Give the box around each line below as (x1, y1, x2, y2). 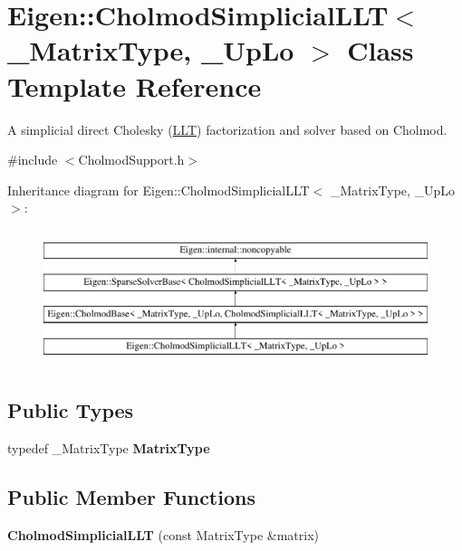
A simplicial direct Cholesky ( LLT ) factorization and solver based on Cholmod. (7, 119, 448, 138)
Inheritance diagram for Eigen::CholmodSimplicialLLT (7, 180, 310, 199)
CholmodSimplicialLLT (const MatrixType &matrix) (7, 525, 319, 544)
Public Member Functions (7, 482, 255, 510)
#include (7, 150, 58, 169)
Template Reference (7, 67, 262, 104)
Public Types (7, 396, 134, 424)
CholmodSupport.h (78, 150, 185, 169)
